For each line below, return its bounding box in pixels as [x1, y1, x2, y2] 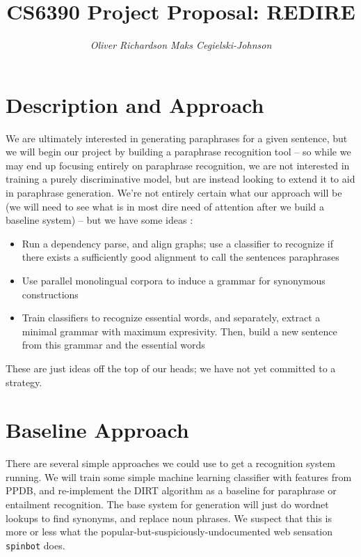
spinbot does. [6, 537, 65, 552]
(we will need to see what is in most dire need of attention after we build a [6, 199, 324, 213]
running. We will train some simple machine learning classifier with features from [6, 469, 352, 484]
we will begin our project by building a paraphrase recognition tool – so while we [6, 144, 351, 159]
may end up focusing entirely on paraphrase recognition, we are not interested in [6, 158, 350, 172]
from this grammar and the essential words [22, 337, 205, 352]
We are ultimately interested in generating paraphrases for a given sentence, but [6, 130, 348, 145]
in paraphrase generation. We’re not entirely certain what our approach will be [6, 185, 342, 200]
